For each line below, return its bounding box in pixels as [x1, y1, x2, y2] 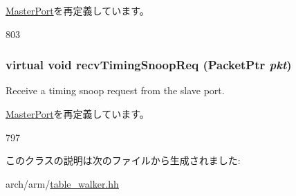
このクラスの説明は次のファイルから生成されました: [6, 153, 241, 168]
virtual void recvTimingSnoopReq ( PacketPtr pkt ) [6, 56, 292, 73]
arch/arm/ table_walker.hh [6, 176, 119, 190]
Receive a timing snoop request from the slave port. [6, 83, 225, 98]
